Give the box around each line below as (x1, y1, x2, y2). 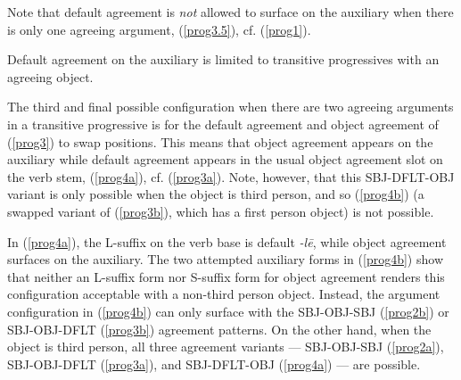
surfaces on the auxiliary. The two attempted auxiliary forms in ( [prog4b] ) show (7, 250, 443, 268)
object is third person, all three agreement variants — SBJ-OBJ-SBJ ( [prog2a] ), (7, 337, 444, 356)
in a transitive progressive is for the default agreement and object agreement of (7, 114, 439, 133)
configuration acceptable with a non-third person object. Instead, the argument (7, 285, 440, 303)
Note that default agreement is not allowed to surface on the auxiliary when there (7, 3, 454, 21)
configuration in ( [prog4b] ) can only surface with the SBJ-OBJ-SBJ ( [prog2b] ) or (7, 302, 449, 320)
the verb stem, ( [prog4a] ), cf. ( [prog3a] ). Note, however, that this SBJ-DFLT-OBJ (7, 167, 455, 186)
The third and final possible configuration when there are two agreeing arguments (7, 97, 454, 116)
